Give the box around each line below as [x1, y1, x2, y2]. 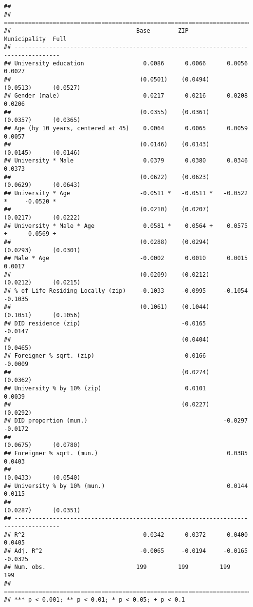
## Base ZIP [4, 27, 189, 34]
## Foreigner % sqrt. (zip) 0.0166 [4, 352, 206, 360]
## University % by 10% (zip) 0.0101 [4, 384, 206, 392]
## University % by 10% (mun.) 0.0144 [4, 482, 248, 489]
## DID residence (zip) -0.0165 [4, 320, 206, 327]
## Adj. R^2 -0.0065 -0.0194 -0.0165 [4, 547, 248, 554]
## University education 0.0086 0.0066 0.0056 [4, 60, 248, 67]
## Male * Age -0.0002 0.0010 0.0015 [4, 255, 248, 262]
